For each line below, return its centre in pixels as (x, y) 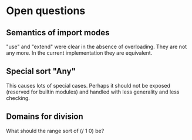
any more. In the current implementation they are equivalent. (79, 53)
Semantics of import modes (58, 33)
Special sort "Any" (41, 71)
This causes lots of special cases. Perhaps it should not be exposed (88, 85)
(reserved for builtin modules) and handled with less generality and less (93, 92)
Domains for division (45, 117)
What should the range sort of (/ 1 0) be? (55, 131)
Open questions (46, 11)
